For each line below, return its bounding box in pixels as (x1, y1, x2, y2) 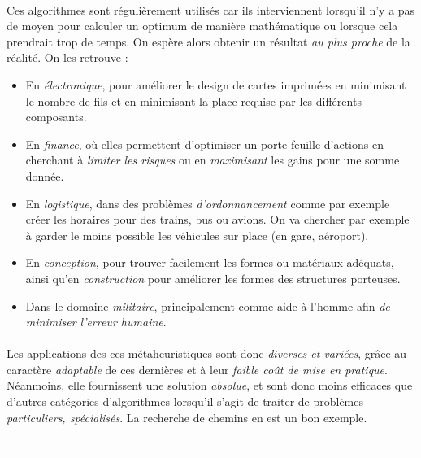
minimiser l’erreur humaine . (25, 313, 167, 330)
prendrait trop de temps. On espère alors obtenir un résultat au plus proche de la (7, 33, 410, 50)
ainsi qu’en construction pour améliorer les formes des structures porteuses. (25, 269, 401, 286)
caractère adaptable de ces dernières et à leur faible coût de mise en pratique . (7, 360, 388, 377)
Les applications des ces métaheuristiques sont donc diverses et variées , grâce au (7, 345, 407, 362)
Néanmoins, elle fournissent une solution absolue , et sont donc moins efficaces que (7, 377, 413, 394)
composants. (25, 108, 87, 125)
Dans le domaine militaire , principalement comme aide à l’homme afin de (25, 297, 390, 314)
